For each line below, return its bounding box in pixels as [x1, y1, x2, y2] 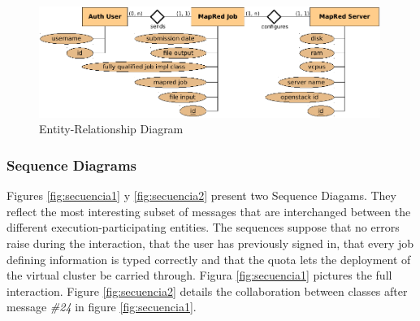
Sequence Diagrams [6, 154, 136, 175]
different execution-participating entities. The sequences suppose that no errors [6, 219, 400, 236]
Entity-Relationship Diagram [39, 120, 184, 137]
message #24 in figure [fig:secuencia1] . [6, 298, 197, 315]
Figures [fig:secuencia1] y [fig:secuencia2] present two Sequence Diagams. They [6, 187, 396, 204]
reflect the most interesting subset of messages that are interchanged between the [6, 202, 411, 219]
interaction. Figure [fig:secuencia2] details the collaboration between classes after [6, 282, 408, 299]
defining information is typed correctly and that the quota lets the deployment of [6, 250, 411, 267]
